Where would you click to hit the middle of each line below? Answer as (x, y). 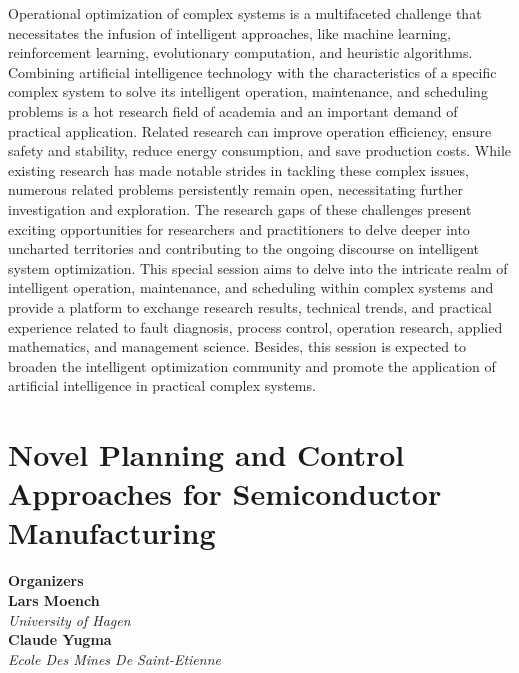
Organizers (46, 580)
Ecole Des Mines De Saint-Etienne (114, 658)
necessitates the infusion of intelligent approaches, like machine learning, (230, 32)
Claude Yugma (60, 639)
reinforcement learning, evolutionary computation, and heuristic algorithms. (240, 52)
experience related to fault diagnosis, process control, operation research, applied (255, 326)
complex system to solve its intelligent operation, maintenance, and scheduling (248, 91)
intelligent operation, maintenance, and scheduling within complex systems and (251, 287)
